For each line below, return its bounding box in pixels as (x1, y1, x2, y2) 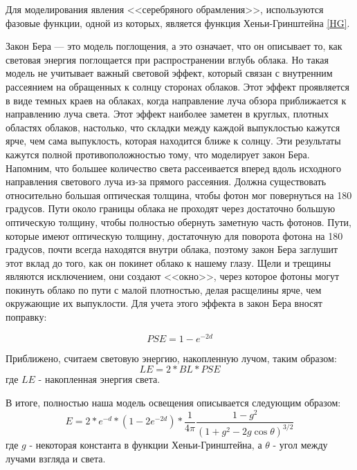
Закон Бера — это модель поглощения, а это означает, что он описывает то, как (6, 39, 342, 53)
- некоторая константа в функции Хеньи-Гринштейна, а (29, 438, 262, 451)
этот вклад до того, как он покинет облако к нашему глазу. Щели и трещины (6, 255, 331, 270)
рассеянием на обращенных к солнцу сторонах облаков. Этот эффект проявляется (6, 79, 349, 93)
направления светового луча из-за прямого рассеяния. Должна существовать (6, 174, 327, 189)
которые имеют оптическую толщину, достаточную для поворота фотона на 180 (6, 228, 343, 243)
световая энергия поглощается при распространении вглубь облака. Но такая (6, 52, 329, 66)
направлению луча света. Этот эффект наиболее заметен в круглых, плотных (6, 106, 329, 121)
